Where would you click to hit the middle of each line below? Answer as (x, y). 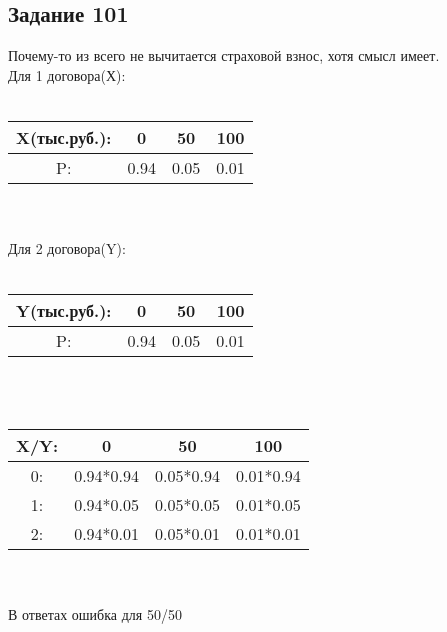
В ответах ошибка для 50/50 (95, 613)
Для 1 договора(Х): (67, 74)
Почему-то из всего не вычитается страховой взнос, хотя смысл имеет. (224, 55)
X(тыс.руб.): (64, 137)
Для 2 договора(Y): (67, 248)
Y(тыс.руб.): (64, 311)
